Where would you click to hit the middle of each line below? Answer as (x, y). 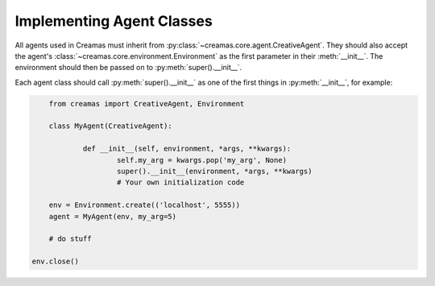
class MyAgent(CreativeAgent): (110, 126)
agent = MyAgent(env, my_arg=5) (113, 216)
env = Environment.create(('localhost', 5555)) (145, 205)
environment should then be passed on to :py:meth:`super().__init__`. (128, 68)
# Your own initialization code (181, 182)
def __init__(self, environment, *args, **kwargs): (187, 149)
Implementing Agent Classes (114, 21)
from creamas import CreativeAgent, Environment (147, 104)
